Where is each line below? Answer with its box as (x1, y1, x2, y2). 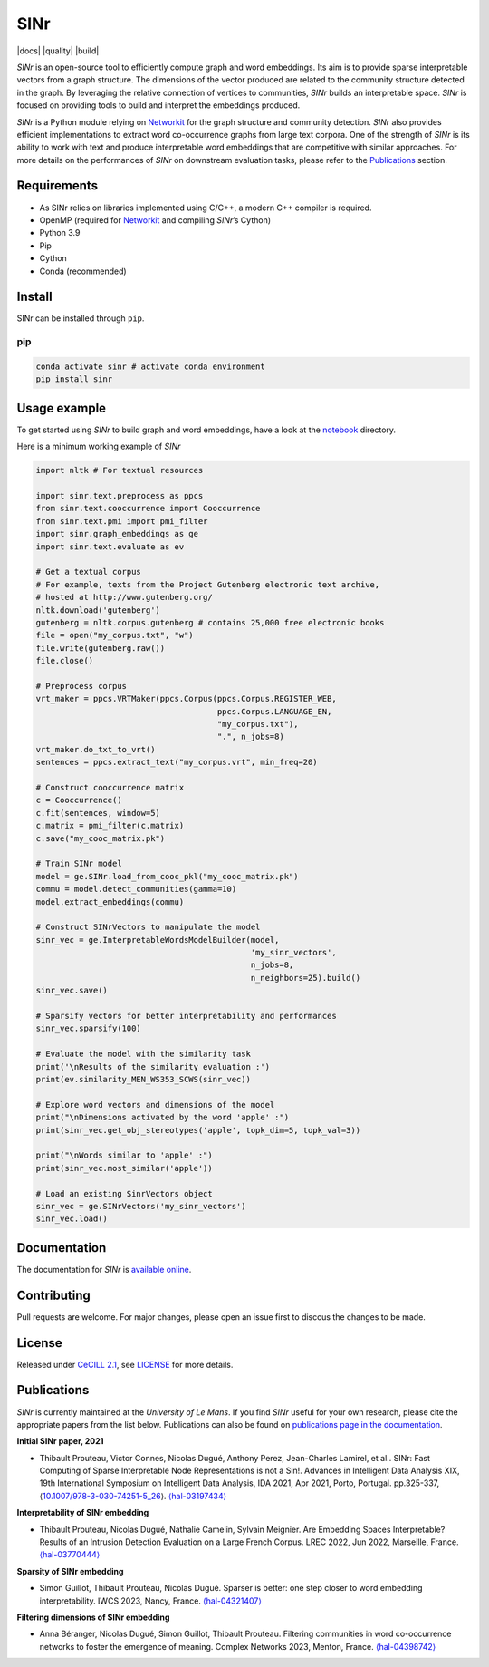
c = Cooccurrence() (35, 795, 122, 806)
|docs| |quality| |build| (16, 45, 100, 56)
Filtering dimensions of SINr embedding (16, 1612, 170, 1623)
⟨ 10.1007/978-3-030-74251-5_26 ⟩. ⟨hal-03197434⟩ (39, 1490, 226, 1501)
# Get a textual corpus (35, 567, 142, 577)
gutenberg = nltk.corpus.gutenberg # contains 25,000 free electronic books (35, 617, 385, 627)
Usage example (16, 400, 107, 416)
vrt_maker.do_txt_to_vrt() (35, 744, 156, 754)
